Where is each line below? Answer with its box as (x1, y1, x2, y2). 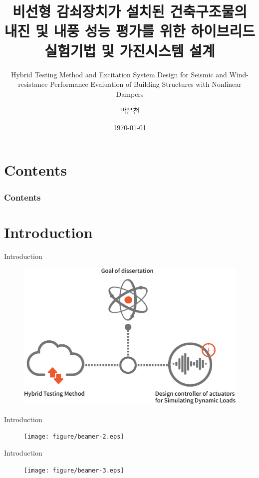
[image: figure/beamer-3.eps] (24, 467, 124, 474)
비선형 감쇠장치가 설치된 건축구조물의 (12, 1, 248, 21)
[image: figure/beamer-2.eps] (24, 433, 124, 441)
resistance (18, 79, 48, 89)
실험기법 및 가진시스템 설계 (44, 40, 215, 60)
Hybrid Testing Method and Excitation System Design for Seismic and (10, 69, 227, 79)
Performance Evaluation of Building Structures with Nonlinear (50, 79, 242, 89)
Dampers (116, 88, 144, 99)
